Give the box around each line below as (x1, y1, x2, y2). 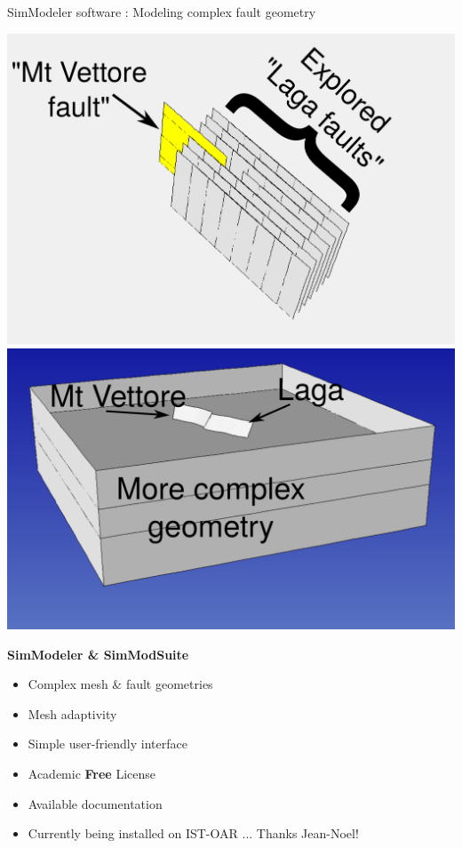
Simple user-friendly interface (28, 734, 187, 753)
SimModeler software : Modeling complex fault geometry (7, 3, 316, 20)
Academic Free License (28, 764, 156, 782)
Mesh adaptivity (28, 704, 117, 723)
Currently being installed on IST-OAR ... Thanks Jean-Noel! (28, 824, 359, 843)
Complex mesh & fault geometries (28, 675, 213, 693)
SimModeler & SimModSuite (7, 644, 189, 663)
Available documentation (28, 794, 163, 812)
